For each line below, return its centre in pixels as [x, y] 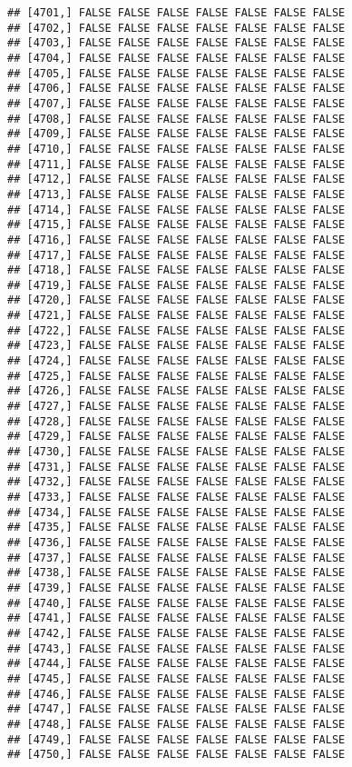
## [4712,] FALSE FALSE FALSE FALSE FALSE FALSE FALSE [176, 179]
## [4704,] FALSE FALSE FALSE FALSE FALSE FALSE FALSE [176, 58]
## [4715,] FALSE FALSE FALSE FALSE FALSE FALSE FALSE [176, 225]
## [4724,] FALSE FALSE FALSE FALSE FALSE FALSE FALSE [176, 361]
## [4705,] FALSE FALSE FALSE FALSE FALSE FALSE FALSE [176, 73]
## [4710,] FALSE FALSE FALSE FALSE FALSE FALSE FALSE [176, 149]
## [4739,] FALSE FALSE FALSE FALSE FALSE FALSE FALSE [176, 588]
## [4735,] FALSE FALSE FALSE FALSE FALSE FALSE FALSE [176, 528]
